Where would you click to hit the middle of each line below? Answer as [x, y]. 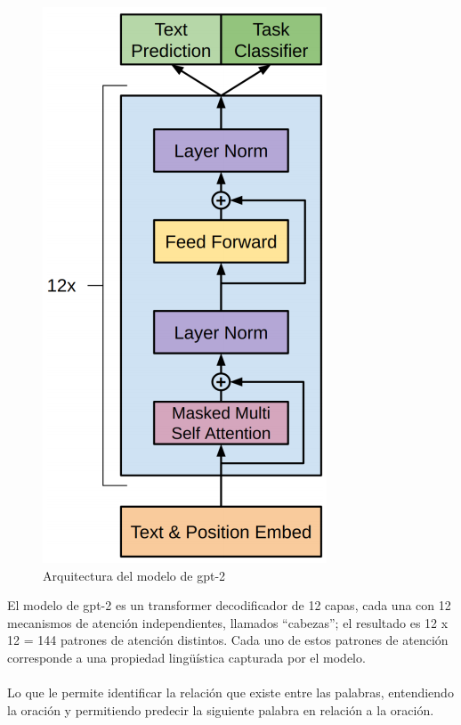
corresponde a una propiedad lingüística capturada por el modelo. [186, 657]
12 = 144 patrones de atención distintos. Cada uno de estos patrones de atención [228, 640]
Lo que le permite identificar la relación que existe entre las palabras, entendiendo [230, 692]
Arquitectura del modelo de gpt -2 [134, 575]
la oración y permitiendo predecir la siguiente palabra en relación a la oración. [221, 709]
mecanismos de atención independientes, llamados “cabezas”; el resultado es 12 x [228, 622]
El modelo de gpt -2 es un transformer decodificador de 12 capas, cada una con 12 [229, 605]
